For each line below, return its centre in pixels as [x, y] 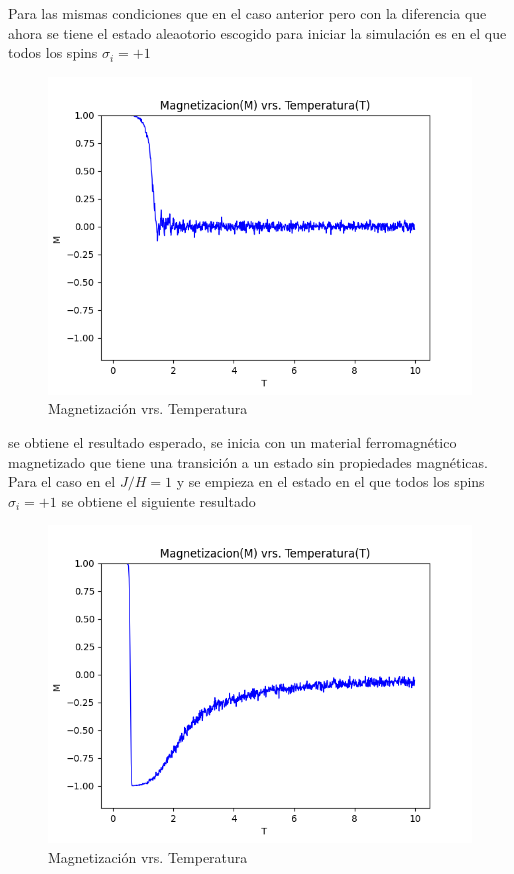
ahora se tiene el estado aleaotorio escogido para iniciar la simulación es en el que [257, 32]
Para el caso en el [62, 481]
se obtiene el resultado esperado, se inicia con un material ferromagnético [232, 441]
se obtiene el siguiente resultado [158, 500]
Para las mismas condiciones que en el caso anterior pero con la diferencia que [247, 13]
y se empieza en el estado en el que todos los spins [330, 481]
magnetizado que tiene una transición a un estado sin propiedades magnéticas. [248, 461]
